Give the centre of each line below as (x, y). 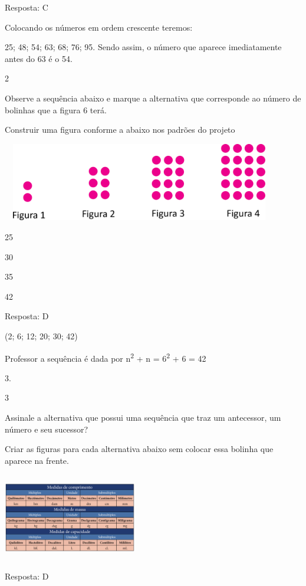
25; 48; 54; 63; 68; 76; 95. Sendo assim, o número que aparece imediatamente (143, 47)
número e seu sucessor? (47, 429)
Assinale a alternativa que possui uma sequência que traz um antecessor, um (143, 417)
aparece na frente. (37, 460)
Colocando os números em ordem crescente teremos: (99, 27)
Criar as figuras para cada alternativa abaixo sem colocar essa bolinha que (139, 449)
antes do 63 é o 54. (39, 58)
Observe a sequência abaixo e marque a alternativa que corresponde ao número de (153, 98)
